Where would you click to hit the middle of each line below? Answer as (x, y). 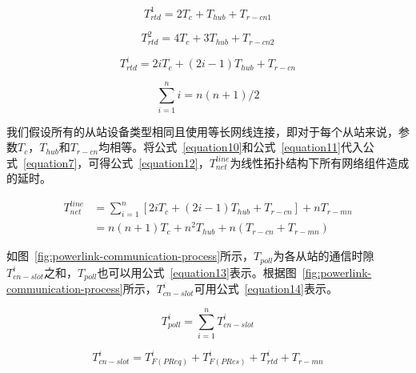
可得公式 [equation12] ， (149, 162)
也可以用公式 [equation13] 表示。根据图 (197, 272)
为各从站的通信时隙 (324, 256)
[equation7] (50, 162)
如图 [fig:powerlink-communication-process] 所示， (130, 256)
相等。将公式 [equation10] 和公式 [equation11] (225, 147)
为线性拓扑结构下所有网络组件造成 (320, 162)
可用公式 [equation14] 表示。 (266, 289)
